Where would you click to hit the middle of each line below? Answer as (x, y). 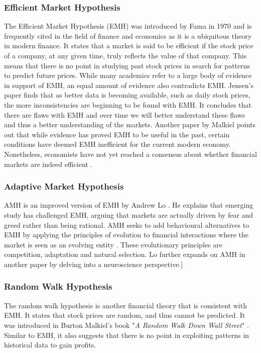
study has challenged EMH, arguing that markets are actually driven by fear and (129, 214)
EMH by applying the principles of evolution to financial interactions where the (126, 235)
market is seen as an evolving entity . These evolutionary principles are (113, 244)
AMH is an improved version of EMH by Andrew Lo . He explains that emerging (129, 205)
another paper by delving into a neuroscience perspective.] (94, 264)
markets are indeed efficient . (48, 164)
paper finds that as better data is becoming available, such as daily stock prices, (127, 95)
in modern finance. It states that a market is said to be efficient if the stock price (129, 46)
